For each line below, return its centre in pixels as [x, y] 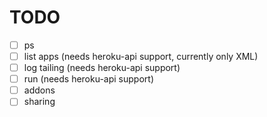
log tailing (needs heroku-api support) [102, 68]
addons [39, 90]
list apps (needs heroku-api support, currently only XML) [141, 56]
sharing [39, 102]
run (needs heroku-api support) [89, 79]
